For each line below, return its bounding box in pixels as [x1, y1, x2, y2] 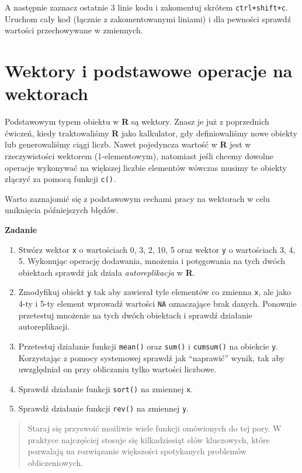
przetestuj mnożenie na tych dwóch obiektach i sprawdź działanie [18, 309, 252, 321]
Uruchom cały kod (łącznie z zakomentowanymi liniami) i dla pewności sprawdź [5, 12, 291, 25]
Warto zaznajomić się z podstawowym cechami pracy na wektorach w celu [5, 192, 270, 204]
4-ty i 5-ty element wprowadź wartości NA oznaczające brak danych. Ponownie [18, 297, 297, 310]
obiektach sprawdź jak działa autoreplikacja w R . [18, 266, 195, 278]
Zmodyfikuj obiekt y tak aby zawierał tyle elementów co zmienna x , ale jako [18, 286, 291, 298]
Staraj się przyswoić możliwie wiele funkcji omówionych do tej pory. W [27, 422, 282, 434]
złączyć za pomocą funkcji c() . [5, 173, 116, 185]
